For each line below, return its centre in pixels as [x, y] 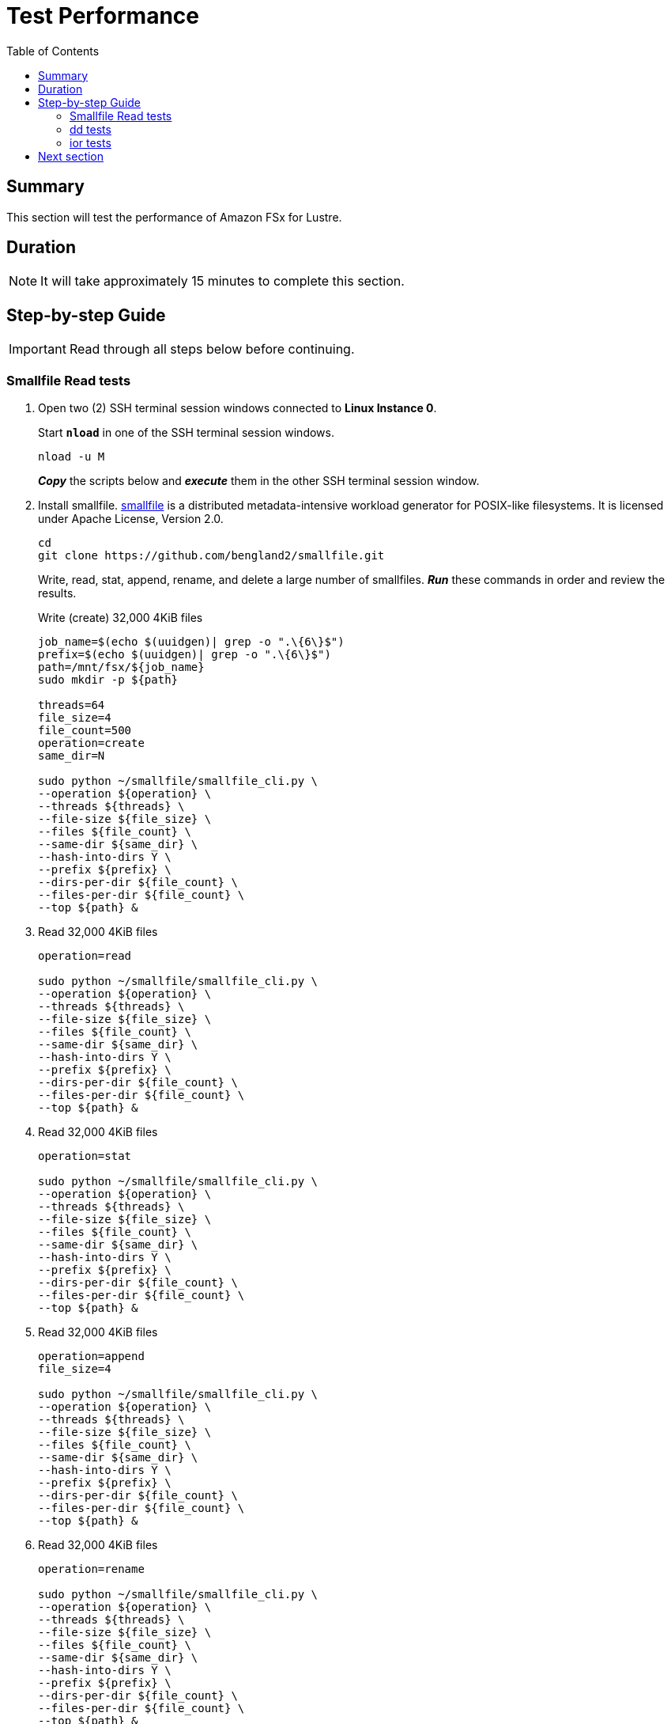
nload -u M [72, 457]
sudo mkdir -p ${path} [108, 680]
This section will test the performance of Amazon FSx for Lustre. [174, 217]
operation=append [91, 1356]
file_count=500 [85, 731]
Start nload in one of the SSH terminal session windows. [186, 433]
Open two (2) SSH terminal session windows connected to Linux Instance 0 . [237, 408]
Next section [71, 156]
